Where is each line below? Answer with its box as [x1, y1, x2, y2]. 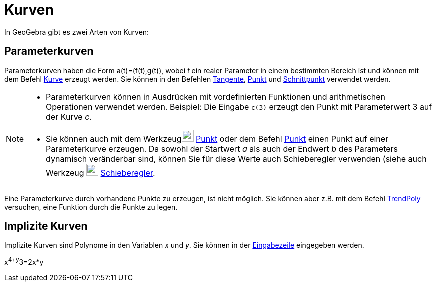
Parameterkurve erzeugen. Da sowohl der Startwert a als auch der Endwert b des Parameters [46, 143, 398, 154]
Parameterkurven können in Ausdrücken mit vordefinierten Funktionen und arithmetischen [46, 91, 386, 102]
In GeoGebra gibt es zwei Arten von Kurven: [4, 27, 149, 36]
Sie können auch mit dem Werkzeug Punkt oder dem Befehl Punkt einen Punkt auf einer [46, 133, 389, 144]
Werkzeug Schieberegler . [46, 167, 155, 178]
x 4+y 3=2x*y [4, 256, 44, 267]
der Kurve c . [46, 111, 92, 122]
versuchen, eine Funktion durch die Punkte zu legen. [4, 202, 178, 211]
